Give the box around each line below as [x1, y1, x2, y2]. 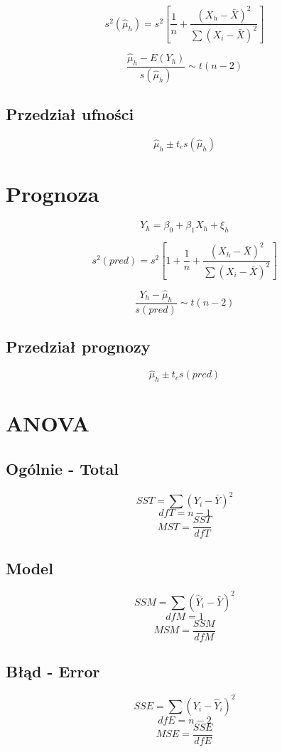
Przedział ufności [6, 103, 134, 125]
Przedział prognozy [6, 335, 151, 358]
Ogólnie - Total [6, 457, 119, 479]
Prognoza [6, 179, 99, 208]
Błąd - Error [6, 660, 100, 682]
